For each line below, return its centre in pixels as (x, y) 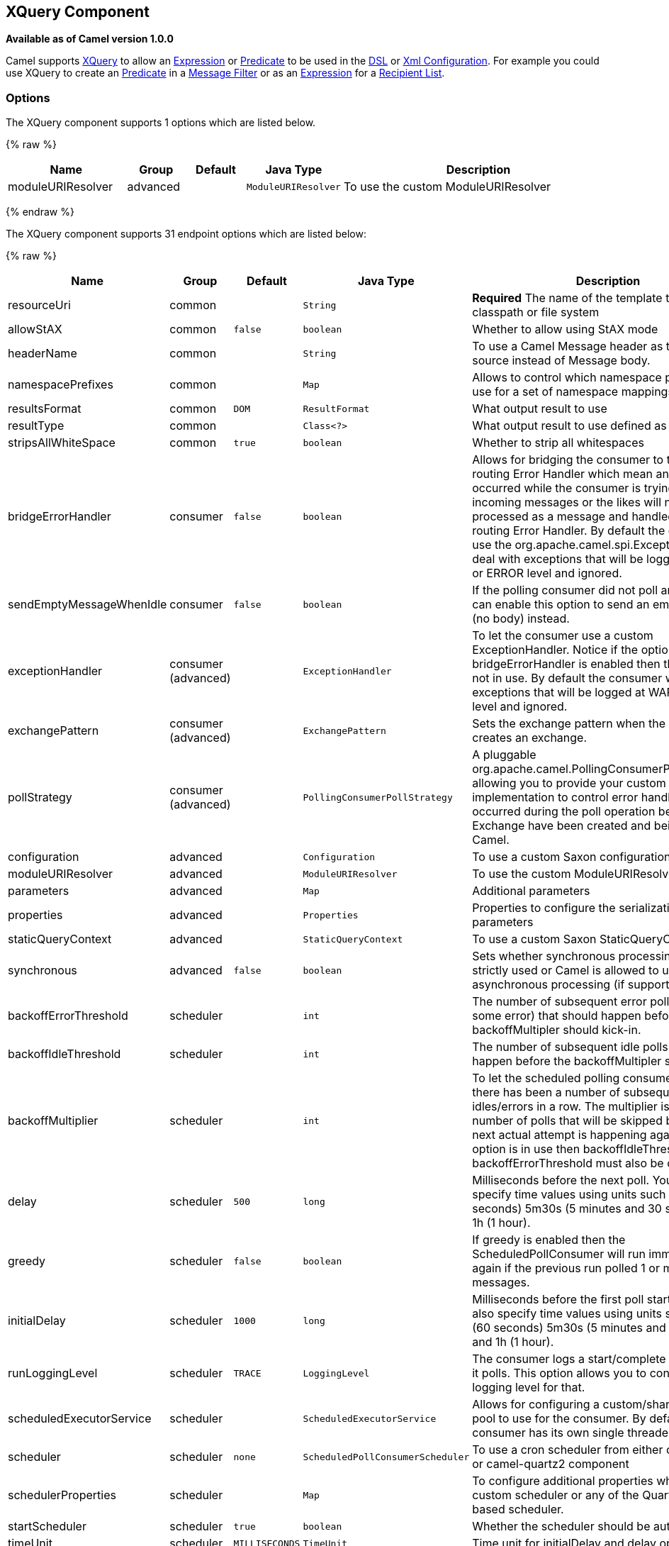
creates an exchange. (530, 738)
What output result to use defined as (569, 426)
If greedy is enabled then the (549, 1240)
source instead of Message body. (561, 361)
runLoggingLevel (53, 1373)
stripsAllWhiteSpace (62, 443)
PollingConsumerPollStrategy (378, 797)
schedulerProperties (62, 1495)
